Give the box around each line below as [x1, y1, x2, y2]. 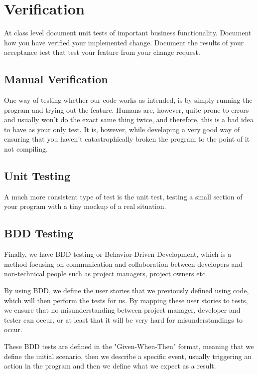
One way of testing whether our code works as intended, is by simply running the [4, 95, 253, 105]
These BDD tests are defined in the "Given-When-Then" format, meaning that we [4, 341, 254, 352]
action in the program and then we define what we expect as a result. [4, 361, 216, 371]
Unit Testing [4, 168, 71, 184]
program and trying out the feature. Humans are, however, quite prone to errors [4, 104, 249, 115]
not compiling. [4, 144, 48, 154]
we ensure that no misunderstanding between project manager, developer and [4, 305, 241, 315]
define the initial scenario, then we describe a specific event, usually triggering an [4, 351, 252, 361]
